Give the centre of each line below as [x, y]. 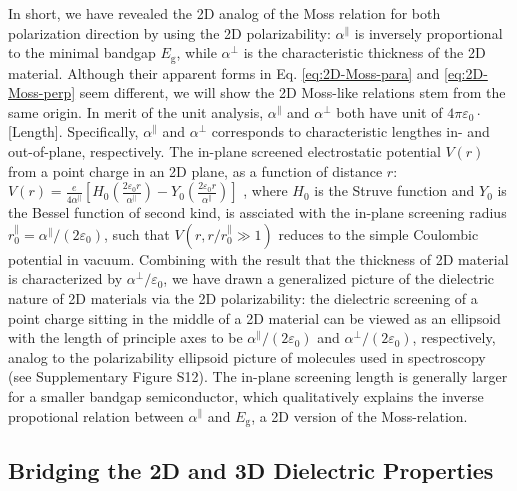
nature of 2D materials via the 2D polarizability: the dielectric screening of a [243, 297]
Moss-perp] [42, 92]
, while [196, 52]
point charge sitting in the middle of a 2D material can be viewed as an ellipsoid [254, 317]
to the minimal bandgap [82, 52]
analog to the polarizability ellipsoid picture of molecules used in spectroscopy [247, 356]
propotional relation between [96, 415]
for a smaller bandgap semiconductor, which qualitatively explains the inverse [246, 395]
